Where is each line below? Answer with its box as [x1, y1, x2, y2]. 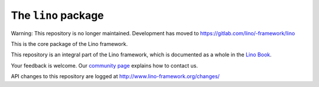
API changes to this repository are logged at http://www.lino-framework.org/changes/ [11, 73, 220, 80]
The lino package [11, 9, 105, 22]
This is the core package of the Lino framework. [11, 40, 128, 47]
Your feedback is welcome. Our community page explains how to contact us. [11, 62, 198, 69]
